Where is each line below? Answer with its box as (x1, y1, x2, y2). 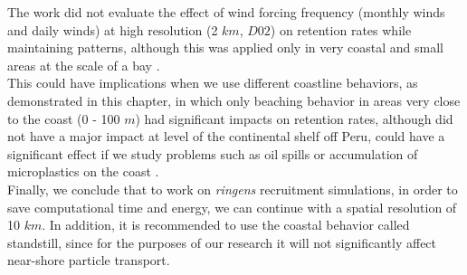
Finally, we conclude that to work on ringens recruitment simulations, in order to (7, 179, 458, 198)
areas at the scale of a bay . (7, 55, 160, 74)
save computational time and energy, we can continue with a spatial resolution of (7, 197, 457, 216)
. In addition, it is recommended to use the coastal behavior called (42, 215, 410, 234)
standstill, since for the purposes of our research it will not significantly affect (7, 232, 437, 251)
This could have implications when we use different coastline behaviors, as (7, 73, 418, 92)
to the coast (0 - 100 (7, 109, 120, 128)
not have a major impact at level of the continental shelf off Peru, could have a (7, 127, 445, 146)
